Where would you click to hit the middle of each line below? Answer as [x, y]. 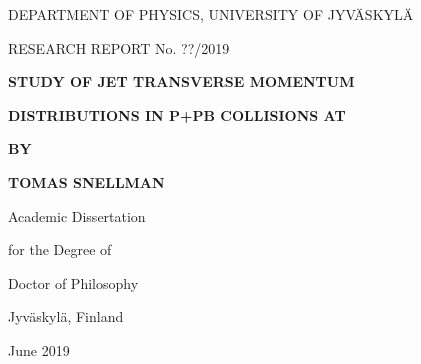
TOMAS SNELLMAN [86, 181]
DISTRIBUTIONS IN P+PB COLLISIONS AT [177, 114]
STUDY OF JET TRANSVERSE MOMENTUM [181, 81]
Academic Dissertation [77, 215]
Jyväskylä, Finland [66, 316]
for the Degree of [60, 249]
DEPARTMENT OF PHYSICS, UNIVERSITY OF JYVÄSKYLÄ [211, 14]
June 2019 [39, 349]
